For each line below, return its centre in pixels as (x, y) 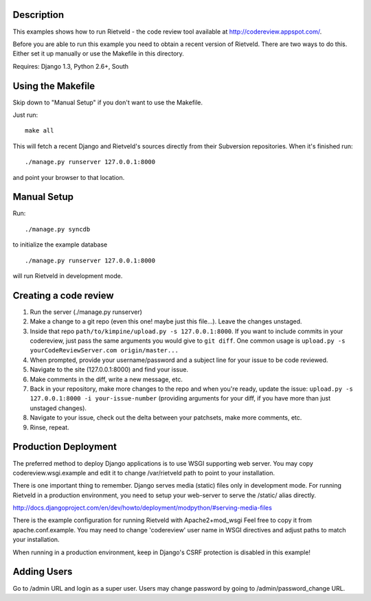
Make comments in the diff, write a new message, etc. (106, 379)
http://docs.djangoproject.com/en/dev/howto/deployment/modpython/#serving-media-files (143, 508)
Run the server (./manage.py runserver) (86, 312)
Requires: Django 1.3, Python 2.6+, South (71, 66)
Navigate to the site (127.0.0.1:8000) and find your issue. (109, 370)
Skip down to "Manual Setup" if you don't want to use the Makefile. (108, 102)
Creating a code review (63, 295)
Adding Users (43, 572)
